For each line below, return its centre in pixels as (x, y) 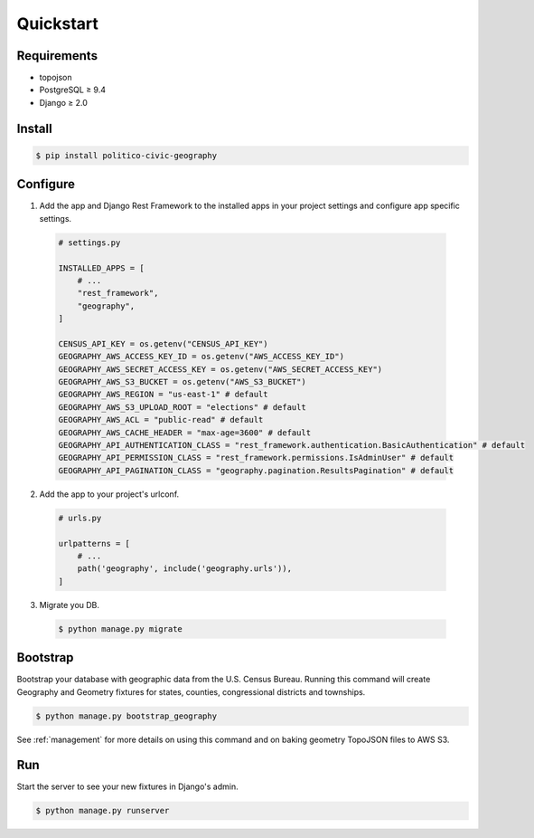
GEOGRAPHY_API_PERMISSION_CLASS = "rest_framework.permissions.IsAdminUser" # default (256, 458)
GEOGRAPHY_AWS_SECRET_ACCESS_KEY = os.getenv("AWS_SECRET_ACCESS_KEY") (220, 369)
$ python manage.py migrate (120, 628)
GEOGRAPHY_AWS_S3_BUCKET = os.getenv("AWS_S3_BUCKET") (182, 382)
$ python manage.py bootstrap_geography (126, 716)
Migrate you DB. (69, 605)
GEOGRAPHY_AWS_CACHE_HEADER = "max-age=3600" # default (185, 433)
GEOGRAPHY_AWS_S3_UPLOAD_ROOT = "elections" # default (182, 407)
